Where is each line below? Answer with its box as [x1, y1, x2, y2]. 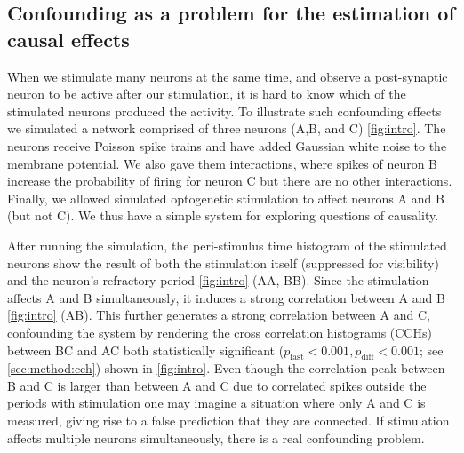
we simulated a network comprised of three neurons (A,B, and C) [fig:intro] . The [7, 119, 446, 138]
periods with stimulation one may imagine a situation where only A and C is [7, 393, 426, 412]
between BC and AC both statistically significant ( [7, 340, 284, 359]
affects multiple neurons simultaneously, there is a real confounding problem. [7, 428, 425, 447]
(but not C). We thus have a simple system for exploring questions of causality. [7, 206, 439, 225]
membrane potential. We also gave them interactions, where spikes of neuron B [7, 154, 438, 172]
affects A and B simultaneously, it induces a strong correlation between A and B [7, 288, 445, 306]
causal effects [7, 25, 130, 52]
